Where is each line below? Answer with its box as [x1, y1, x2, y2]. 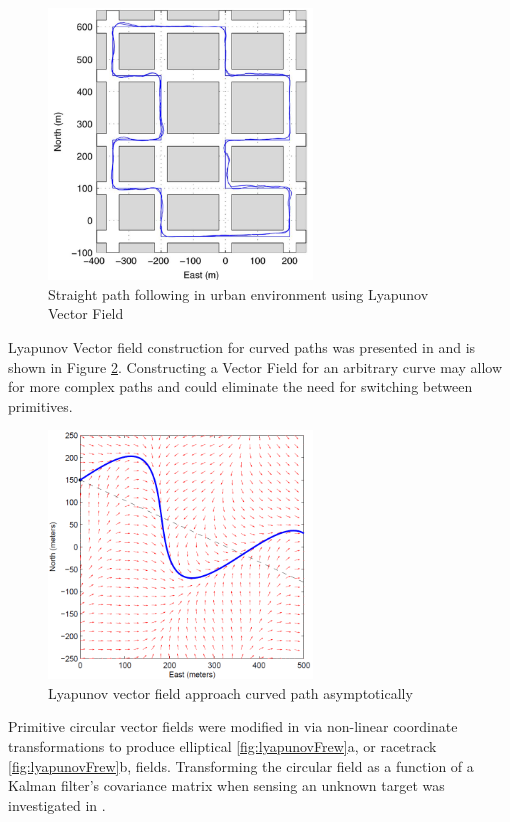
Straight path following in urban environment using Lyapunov [48, 283, 429, 304]
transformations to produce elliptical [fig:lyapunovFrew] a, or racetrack [8, 736, 437, 757]
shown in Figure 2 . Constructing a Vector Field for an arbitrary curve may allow [8, 356, 502, 377]
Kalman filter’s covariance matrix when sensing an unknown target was [8, 775, 445, 796]
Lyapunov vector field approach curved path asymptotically [48, 682, 413, 703]
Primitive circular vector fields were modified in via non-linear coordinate [8, 716, 458, 737]
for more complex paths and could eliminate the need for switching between [8, 376, 473, 397]
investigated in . [8, 794, 106, 815]
